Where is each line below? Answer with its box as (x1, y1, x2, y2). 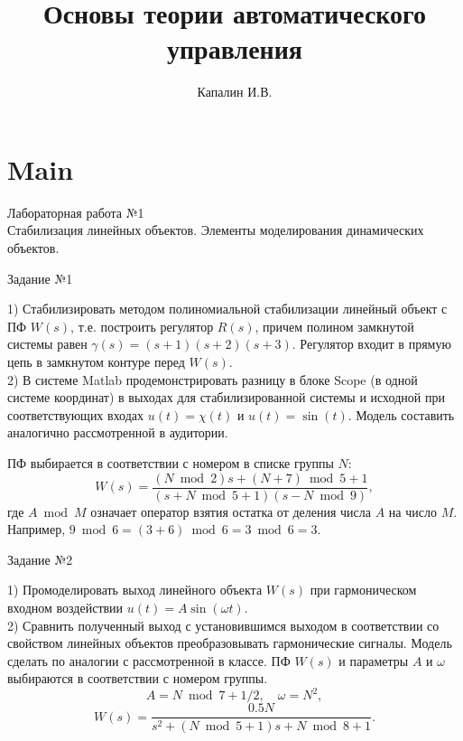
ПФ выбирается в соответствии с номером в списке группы (7, 453, 334, 472)
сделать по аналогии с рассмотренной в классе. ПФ (7, 651, 291, 670)
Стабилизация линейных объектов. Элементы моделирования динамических (7, 220, 424, 239)
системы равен (7, 334, 88, 353)
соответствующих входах (7, 405, 144, 424)
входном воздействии (7, 598, 124, 616)
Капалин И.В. (197, 82, 273, 101)
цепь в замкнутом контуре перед (7, 352, 185, 370)
